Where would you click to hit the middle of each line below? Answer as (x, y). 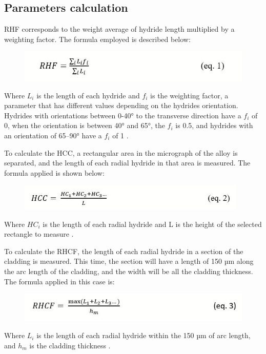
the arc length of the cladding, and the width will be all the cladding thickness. (129, 271)
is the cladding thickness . (70, 345)
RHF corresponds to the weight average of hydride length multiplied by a (119, 29)
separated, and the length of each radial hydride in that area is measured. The (127, 163)
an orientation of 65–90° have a (53, 135)
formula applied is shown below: (54, 172)
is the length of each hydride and (88, 95)
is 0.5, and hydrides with (214, 125)
